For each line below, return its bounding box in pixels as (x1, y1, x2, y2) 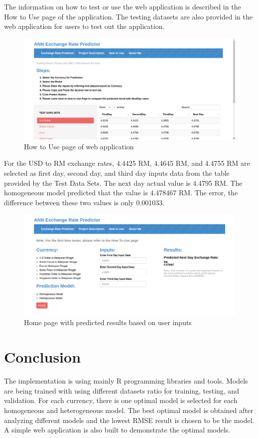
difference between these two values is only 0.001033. (4, 197, 165, 207)
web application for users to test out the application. (4, 21, 165, 31)
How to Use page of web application (24, 141, 134, 151)
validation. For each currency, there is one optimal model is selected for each (4, 395, 238, 406)
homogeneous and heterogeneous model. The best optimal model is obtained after (4, 405, 254, 415)
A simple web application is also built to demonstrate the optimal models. (4, 425, 231, 435)
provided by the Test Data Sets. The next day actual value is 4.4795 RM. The (4, 177, 243, 188)
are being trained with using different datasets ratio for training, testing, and (4, 385, 239, 396)
